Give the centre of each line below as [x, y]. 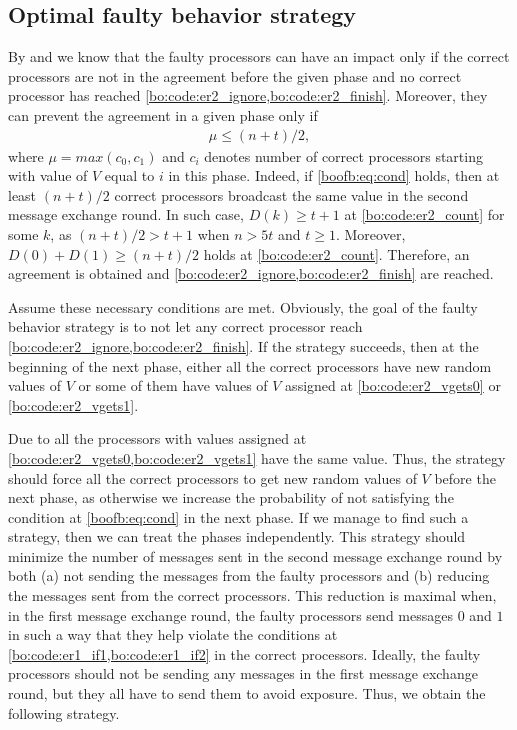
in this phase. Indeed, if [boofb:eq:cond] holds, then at [334, 175]
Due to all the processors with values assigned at [157, 438]
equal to [129, 175]
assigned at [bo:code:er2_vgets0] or [393, 385]
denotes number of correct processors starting [343, 155]
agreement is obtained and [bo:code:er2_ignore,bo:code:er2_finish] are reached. [251, 273]
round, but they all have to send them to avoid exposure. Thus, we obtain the [247, 693]
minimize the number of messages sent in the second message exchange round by [255, 555]
